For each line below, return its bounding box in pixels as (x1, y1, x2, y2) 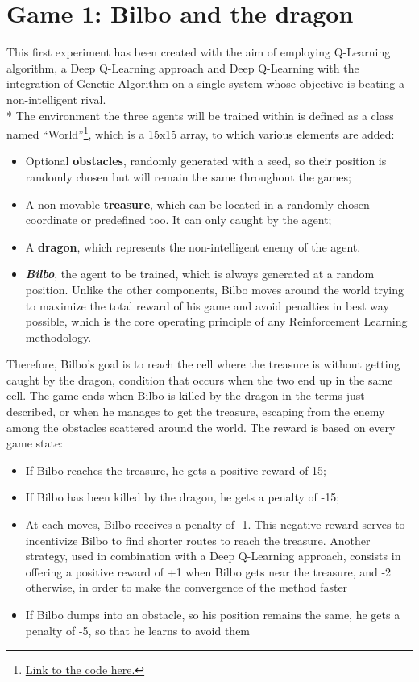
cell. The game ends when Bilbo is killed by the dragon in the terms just (6, 387, 365, 404)
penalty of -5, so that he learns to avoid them (25, 622, 251, 638)
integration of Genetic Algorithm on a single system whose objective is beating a (6, 75, 405, 92)
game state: (6, 435, 64, 451)
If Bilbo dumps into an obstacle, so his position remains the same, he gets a (25, 606, 400, 622)
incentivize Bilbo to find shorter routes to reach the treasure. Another (25, 531, 371, 548)
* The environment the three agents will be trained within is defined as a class (6, 106, 394, 123)
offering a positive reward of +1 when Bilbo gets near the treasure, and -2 (25, 563, 392, 580)
